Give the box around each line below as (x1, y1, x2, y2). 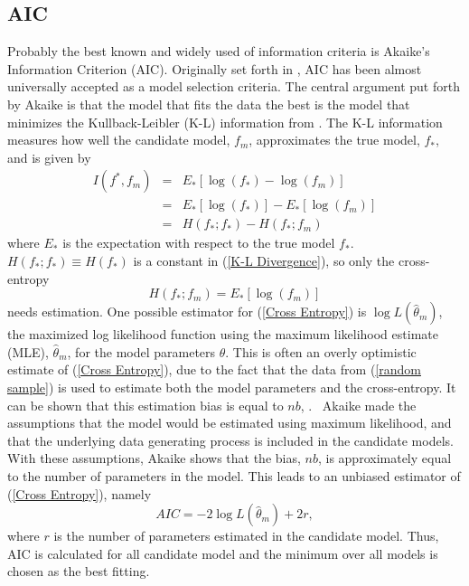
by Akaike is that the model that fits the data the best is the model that (7, 94, 410, 113)
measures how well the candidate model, (7, 130, 230, 149)
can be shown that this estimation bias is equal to (7, 395, 284, 414)
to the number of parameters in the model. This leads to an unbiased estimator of (7, 466, 461, 485)
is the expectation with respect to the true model (62, 233, 335, 252)
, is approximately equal (317, 449, 452, 468)
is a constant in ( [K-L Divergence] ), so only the (133, 251, 395, 270)
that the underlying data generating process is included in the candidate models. (7, 430, 454, 449)
